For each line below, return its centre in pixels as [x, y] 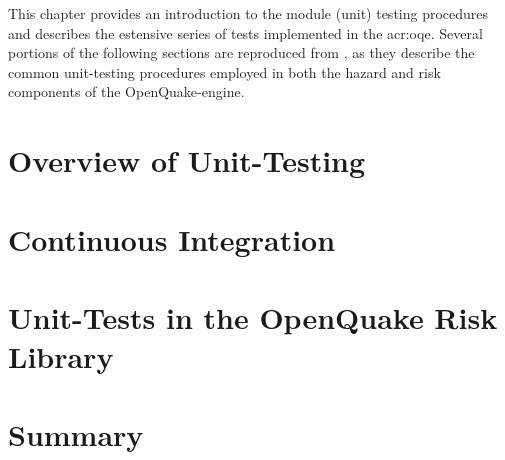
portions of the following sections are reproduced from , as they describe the [241, 52]
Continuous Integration [172, 238]
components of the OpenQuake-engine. [126, 91]
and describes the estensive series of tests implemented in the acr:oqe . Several [245, 32]
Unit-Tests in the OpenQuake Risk [253, 316]
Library [61, 356]
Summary [76, 434]
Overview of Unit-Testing [187, 160]
